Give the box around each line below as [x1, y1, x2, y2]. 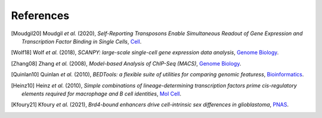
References [11, 9, 70, 22]
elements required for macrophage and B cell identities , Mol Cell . [21, 90, 182, 97]
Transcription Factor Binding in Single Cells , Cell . [21, 38, 142, 45]
